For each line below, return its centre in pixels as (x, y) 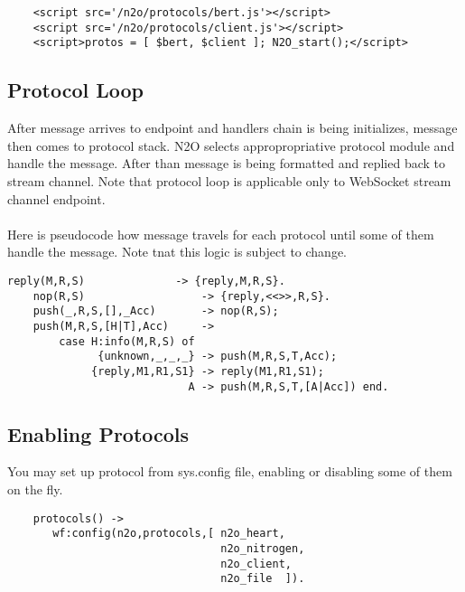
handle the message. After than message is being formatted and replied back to (227, 163)
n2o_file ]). (263, 579)
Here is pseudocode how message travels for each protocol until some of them (221, 234)
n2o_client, (256, 564)
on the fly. (35, 489)
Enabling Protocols (98, 433)
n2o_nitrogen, (263, 548)
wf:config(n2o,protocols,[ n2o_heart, (169, 534)
